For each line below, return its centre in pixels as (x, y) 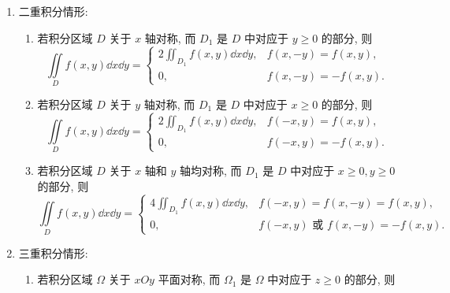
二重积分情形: (53, 11)
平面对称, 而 (189, 279)
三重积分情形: (53, 252)
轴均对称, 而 (211, 171)
